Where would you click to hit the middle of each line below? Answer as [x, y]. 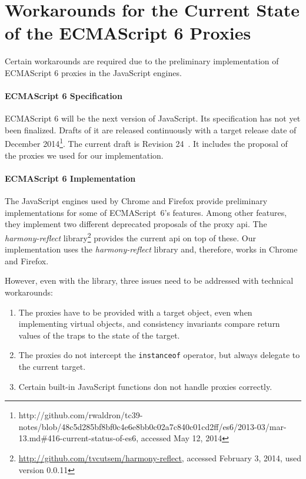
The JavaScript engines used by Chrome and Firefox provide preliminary [136, 201]
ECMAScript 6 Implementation [70, 178]
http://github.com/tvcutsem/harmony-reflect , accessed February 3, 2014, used [160, 457]
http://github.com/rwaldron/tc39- [81, 415]
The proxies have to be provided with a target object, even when [135, 312]
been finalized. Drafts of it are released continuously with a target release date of [151, 129]
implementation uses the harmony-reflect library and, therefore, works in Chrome [151, 249]
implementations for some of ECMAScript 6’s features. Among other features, [146, 212]
